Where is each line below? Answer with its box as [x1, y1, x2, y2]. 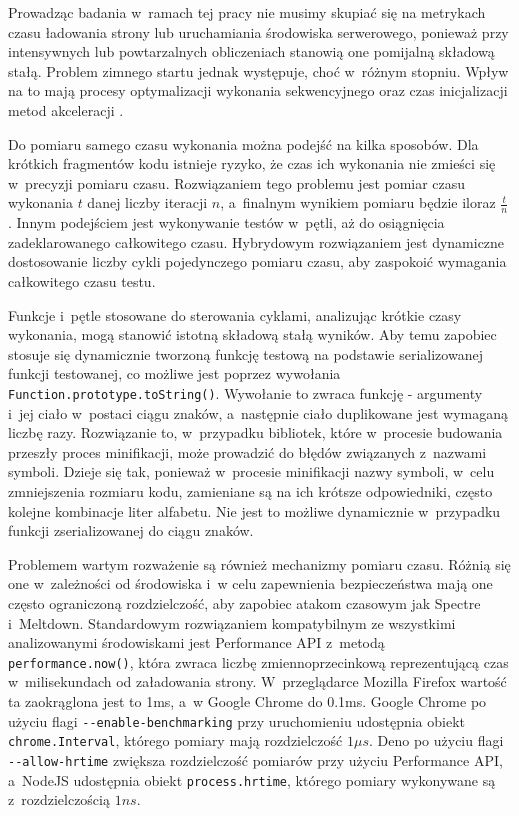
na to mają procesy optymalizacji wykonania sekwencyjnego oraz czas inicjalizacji [8, 80, 508, 101]
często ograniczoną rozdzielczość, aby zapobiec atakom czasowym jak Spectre [8, 592, 481, 613]
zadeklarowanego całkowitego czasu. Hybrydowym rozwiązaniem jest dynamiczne [8, 231, 505, 252]
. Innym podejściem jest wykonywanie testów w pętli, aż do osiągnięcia [8, 212, 445, 233]
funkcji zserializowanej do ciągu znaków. [8, 520, 254, 541]
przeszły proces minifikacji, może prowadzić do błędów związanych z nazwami [8, 441, 487, 462]
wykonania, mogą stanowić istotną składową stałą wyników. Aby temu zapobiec [8, 324, 497, 345]
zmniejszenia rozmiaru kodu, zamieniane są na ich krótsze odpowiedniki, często [8, 480, 493, 501]
